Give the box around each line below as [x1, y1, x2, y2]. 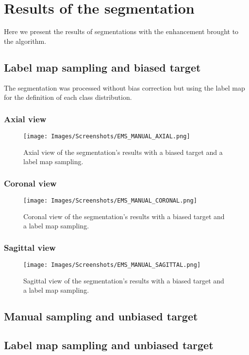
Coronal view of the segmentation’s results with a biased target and [23, 211, 225, 221]
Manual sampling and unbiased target [4, 309, 198, 324]
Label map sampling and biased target [4, 59, 201, 75]
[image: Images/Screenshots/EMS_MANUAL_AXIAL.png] [23, 132, 190, 140]
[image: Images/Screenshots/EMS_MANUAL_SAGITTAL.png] [23, 262, 201, 269]
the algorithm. [4, 36, 47, 46]
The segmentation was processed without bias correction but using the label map [4, 82, 245, 93]
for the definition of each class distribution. [4, 92, 132, 102]
